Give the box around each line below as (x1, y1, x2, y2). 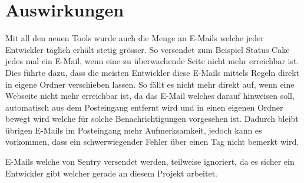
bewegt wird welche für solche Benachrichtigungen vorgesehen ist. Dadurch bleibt (5, 112, 299, 125)
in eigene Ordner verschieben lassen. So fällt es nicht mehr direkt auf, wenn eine (5, 78, 295, 90)
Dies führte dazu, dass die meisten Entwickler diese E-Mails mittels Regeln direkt (5, 66, 300, 78)
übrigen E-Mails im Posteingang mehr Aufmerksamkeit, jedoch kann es (5, 124, 262, 136)
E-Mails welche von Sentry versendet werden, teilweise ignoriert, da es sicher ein (5, 155, 295, 168)
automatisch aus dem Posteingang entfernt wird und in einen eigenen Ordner (5, 101, 283, 113)
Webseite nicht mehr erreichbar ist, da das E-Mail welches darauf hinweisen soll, (5, 89, 295, 102)
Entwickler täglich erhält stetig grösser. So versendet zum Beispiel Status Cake (5, 43, 290, 55)
